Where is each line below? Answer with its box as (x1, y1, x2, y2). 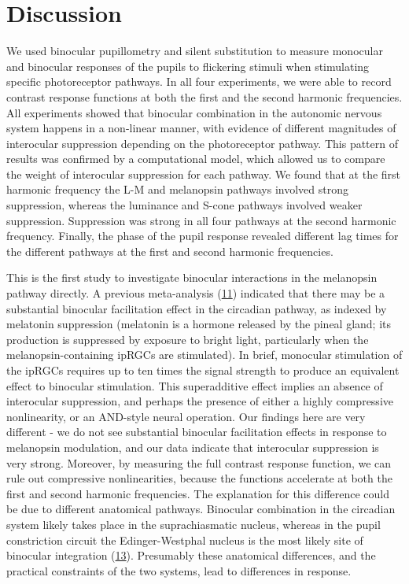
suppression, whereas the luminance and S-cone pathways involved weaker (6, 197, 363, 213)
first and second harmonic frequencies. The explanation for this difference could (6, 485, 390, 501)
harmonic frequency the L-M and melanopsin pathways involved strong (6, 181, 348, 198)
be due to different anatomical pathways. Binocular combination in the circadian (6, 501, 396, 517)
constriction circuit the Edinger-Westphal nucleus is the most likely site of (6, 531, 363, 548)
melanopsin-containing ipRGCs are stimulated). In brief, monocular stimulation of (6, 346, 403, 363)
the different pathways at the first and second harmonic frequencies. (6, 242, 333, 259)
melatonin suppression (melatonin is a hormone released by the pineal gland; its (6, 316, 392, 332)
